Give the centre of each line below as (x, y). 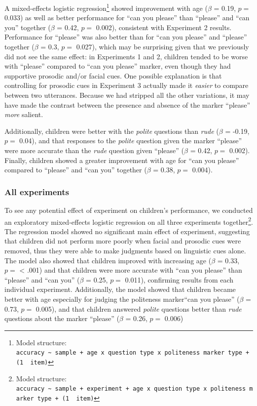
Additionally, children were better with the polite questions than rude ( (112, 131)
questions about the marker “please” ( (62, 318)
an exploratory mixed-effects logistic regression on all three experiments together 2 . (129, 221)
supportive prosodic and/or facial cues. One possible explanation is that (113, 75)
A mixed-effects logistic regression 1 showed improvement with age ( (106, 7)
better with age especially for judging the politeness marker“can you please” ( (122, 299)
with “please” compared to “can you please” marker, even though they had (118, 66)
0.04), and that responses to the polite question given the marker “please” (131, 141)
